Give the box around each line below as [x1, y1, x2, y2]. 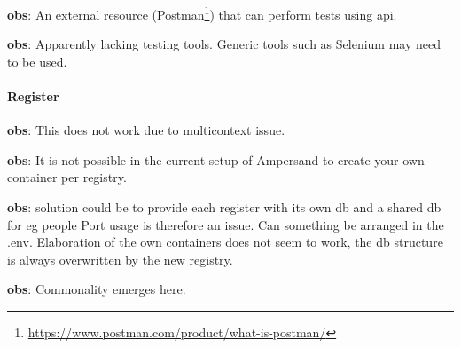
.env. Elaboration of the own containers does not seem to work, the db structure [7, 233, 443, 251]
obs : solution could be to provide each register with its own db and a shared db [7, 198, 441, 217]
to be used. [7, 51, 67, 70]
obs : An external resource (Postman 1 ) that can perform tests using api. [7, 3, 397, 23]
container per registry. [7, 168, 127, 186]
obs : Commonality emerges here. [7, 280, 186, 298]
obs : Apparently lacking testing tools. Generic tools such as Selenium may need [7, 35, 441, 53]
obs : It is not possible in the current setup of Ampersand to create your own [7, 150, 425, 169]
